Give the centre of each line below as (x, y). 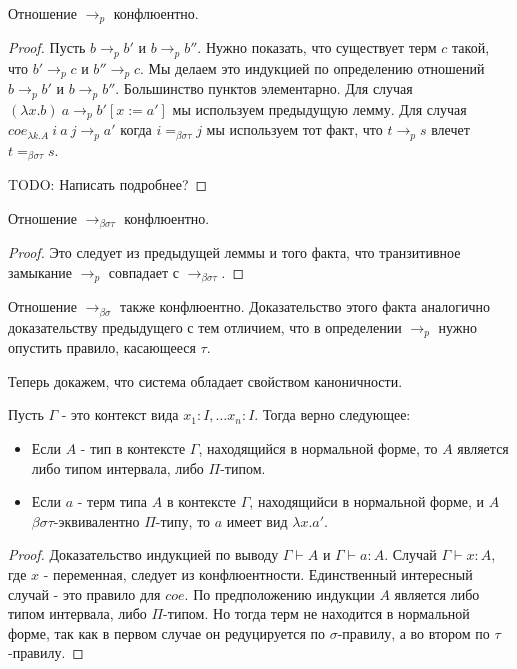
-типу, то (183, 520)
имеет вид (257, 520)
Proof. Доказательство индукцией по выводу (143, 554)
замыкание (40, 271)
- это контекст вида (120, 414)
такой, (471, 47)
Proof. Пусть (47, 47)
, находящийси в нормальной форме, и (367, 501)
